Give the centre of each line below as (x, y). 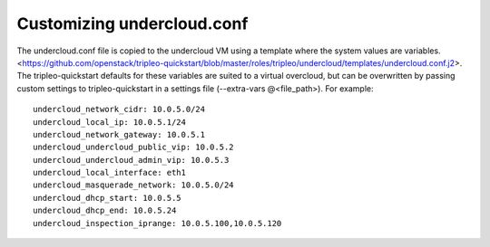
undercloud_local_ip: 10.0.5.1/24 (109, 122)
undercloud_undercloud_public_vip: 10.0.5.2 (134, 147)
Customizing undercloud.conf (132, 24)
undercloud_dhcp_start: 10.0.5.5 (107, 198)
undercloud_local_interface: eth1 (109, 173)
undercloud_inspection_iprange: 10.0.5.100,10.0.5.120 (157, 223)
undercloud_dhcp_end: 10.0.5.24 (105, 211)
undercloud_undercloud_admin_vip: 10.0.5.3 (131, 160)
